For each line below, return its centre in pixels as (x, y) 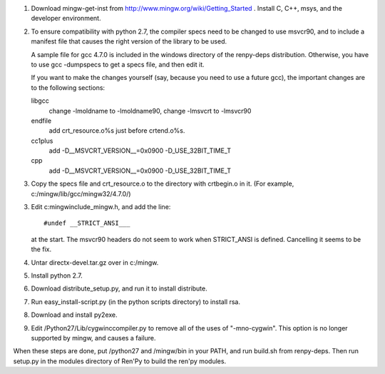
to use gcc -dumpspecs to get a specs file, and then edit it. (118, 64)
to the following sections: (68, 87)
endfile (41, 121)
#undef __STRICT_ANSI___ (87, 223)
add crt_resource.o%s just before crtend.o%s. (117, 131)
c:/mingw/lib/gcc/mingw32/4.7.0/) (81, 193)
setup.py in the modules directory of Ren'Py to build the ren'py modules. (120, 361)
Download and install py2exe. (74, 315)
